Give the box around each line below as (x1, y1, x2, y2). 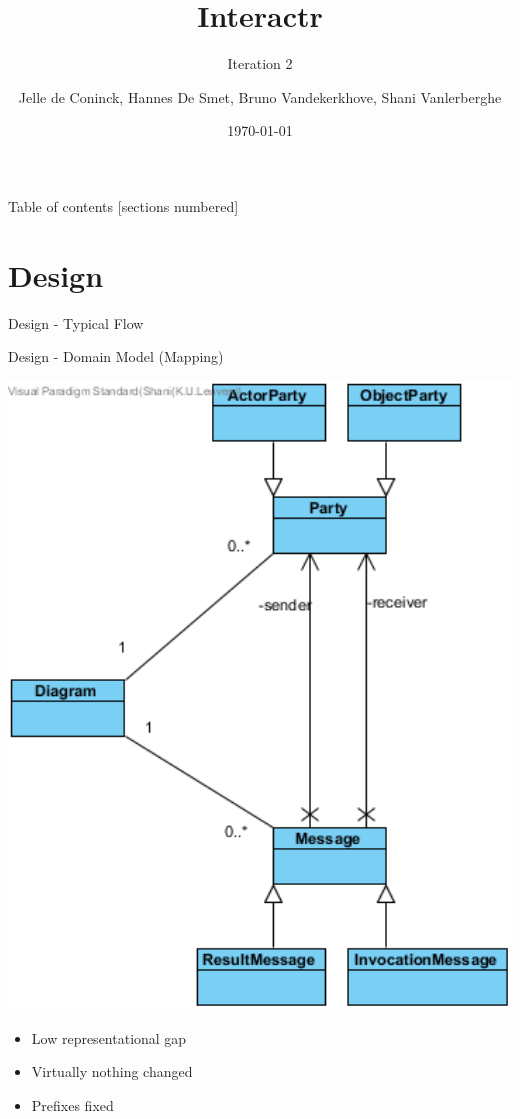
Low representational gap (31, 1027, 187, 1048)
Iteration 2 (227, 53, 293, 74)
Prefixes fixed (31, 1094, 114, 1115)
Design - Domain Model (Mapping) (8, 346, 224, 367)
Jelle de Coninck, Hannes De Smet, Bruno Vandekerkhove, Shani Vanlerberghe (18, 86, 502, 107)
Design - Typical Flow (8, 312, 144, 333)
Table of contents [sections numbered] (8, 195, 239, 216)
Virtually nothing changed (31, 1061, 193, 1082)
